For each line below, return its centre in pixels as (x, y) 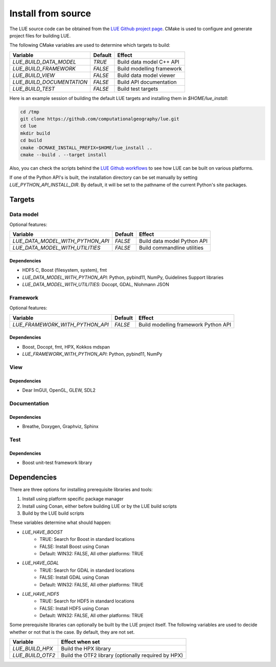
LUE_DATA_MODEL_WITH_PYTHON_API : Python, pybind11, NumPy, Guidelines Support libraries (123, 277)
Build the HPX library (86, 649)
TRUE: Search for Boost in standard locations (87, 539)
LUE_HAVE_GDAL (41, 563)
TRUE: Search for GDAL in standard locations (87, 570)
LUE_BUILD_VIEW (34, 75)
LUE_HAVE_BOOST (43, 532)
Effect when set (80, 642)
